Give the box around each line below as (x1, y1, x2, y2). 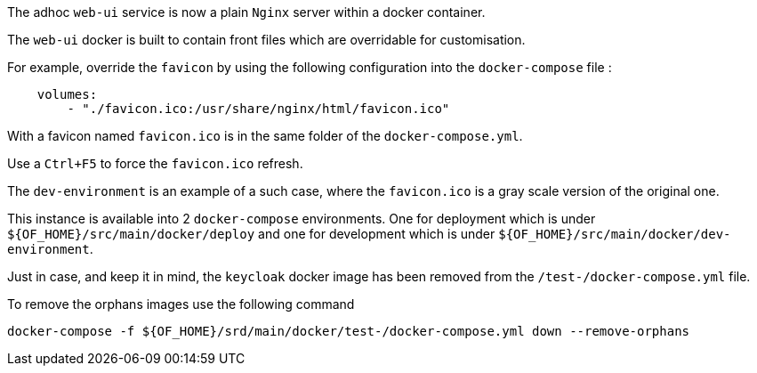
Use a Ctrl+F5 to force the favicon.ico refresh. (7, 156, 303, 171)
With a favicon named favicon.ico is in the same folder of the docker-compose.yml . (7, 128, 523, 143)
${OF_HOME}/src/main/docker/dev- (498, 227, 731, 241)
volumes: (36, 87, 98, 101)
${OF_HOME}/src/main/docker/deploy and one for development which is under (7, 226, 495, 241)
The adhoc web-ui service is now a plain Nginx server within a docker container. (7, 4, 486, 20)
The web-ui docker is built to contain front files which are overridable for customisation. (7, 32, 526, 47)
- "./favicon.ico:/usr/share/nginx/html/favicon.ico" (67, 101, 450, 116)
